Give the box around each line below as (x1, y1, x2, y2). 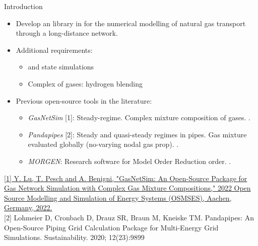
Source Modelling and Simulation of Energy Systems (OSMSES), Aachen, (4, 192, 232, 203)
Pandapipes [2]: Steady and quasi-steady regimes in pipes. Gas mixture (28, 129, 247, 139)
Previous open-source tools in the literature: (16, 95, 152, 106)
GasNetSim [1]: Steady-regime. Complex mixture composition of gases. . (28, 112, 250, 123)
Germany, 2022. (4, 202, 52, 213)
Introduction (4, 1, 43, 11)
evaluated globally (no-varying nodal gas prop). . (28, 139, 179, 149)
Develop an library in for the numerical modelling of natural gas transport (16, 18, 246, 28)
